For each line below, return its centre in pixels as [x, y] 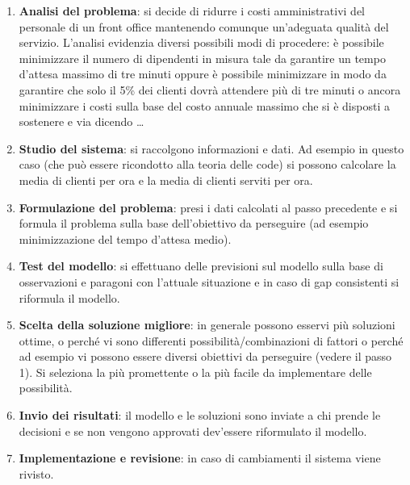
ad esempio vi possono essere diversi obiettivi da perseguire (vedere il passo [205, 356]
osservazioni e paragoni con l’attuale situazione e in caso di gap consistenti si [209, 281]
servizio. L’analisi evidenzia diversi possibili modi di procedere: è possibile [201, 42]
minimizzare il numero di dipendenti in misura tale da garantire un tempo [202, 58]
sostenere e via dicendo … [82, 121]
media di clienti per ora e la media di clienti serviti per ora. [166, 180]
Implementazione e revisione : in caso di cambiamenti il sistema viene [200, 458]
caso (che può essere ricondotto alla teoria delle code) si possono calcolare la [207, 164]
